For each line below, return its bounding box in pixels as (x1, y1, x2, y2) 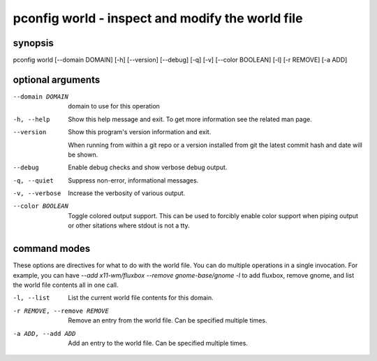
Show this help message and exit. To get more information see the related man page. (68, 115, 312, 123)
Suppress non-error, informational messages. (68, 176, 199, 185)
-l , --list (13, 294, 50, 302)
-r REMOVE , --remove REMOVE (13, 306, 110, 315)
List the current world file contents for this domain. (68, 294, 214, 302)
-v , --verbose (13, 190, 61, 197)
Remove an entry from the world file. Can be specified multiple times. (68, 316, 267, 325)
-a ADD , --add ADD (13, 330, 76, 337)
